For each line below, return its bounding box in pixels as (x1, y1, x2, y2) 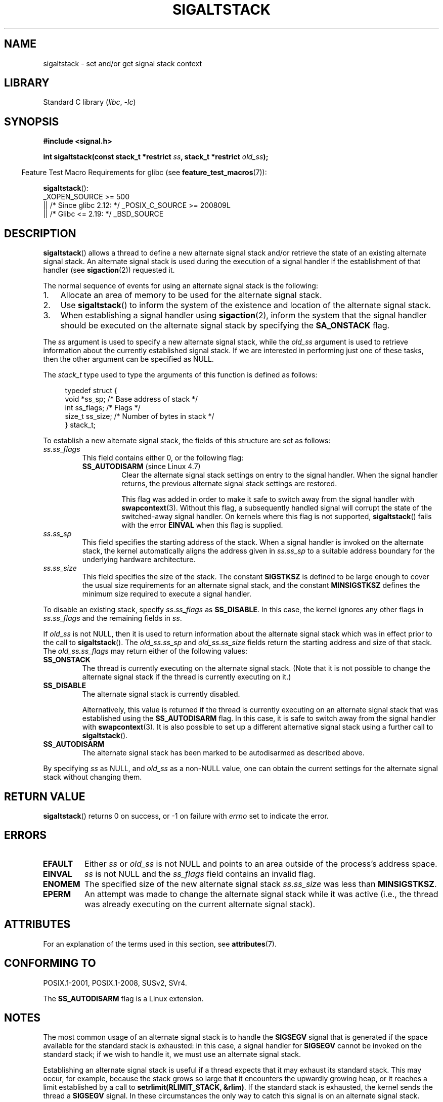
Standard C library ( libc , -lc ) (43, 98, 136, 107)
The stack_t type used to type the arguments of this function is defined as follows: (43, 370, 318, 379)
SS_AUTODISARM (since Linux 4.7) (82, 462, 201, 471)
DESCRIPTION (4, 227, 76, 240)
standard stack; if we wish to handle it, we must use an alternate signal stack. (43, 1050, 301, 1059)
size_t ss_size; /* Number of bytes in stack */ (65, 412, 214, 421)
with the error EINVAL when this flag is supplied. (121, 521, 283, 530)
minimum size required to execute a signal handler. (82, 589, 251, 599)
